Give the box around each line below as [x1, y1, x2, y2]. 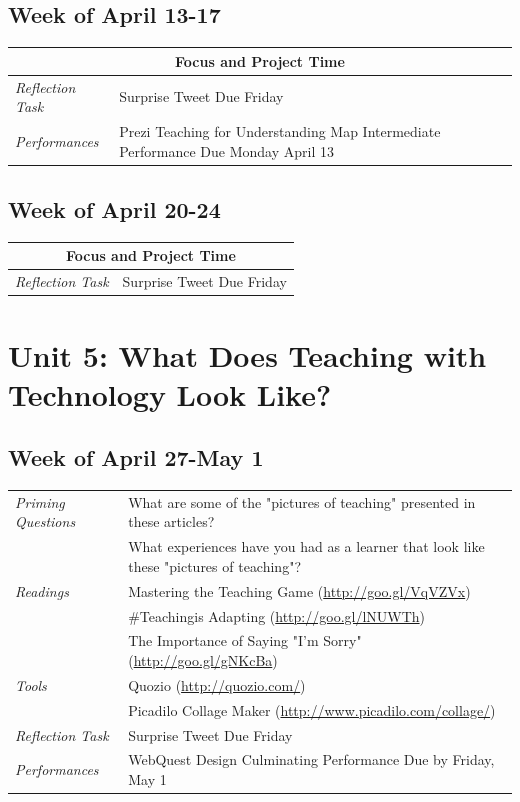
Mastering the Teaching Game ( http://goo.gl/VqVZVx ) [128, 580, 471, 601]
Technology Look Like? [8, 373, 332, 414]
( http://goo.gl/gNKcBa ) [128, 649, 278, 670]
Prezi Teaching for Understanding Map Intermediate [119, 120, 441, 141]
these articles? [128, 511, 215, 532]
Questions [15, 511, 76, 532]
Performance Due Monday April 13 [119, 140, 334, 161]
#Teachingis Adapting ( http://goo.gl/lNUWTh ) [128, 605, 426, 626]
